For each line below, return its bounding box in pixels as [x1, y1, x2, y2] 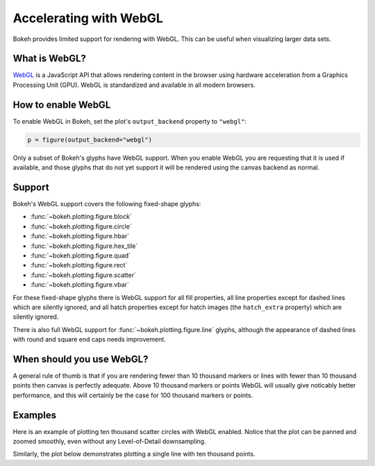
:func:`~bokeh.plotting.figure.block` [30, 213, 132, 221]
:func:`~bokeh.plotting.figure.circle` [30, 222, 132, 231]
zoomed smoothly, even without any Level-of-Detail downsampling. [12, 438, 206, 446]
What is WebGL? [12, 53, 87, 65]
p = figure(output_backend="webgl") [27, 135, 153, 144]
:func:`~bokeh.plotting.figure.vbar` [30, 281, 130, 289]
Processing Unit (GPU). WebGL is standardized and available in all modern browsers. [12, 81, 256, 89]
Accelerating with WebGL [12, 10, 163, 26]
